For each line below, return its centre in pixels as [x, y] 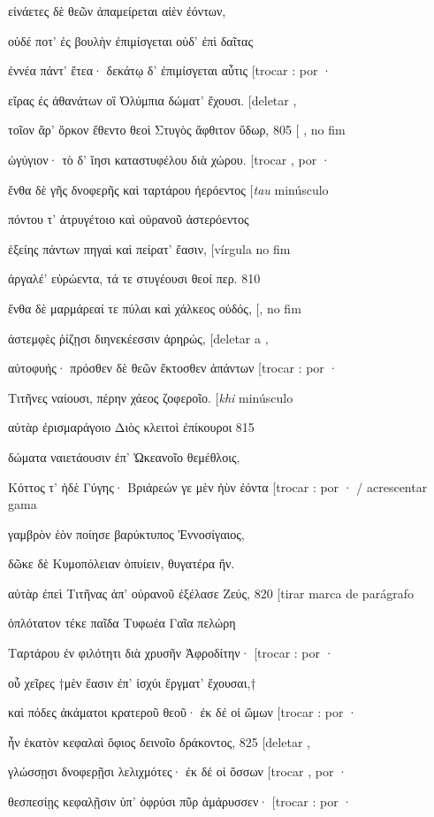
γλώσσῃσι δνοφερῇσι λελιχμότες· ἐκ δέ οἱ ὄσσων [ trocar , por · [178, 771]
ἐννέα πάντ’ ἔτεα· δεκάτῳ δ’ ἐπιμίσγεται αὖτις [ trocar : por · [170, 70]
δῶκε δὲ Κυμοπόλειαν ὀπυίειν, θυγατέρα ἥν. [122, 563]
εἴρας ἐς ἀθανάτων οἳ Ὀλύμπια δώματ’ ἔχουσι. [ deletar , [152, 100]
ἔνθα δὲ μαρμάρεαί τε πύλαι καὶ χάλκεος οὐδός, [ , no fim [155, 308]
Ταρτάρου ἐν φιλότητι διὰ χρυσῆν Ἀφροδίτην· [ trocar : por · [171, 653]
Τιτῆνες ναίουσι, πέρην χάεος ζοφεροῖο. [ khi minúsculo [151, 397]
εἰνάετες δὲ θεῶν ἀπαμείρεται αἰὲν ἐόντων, [117, 11]
